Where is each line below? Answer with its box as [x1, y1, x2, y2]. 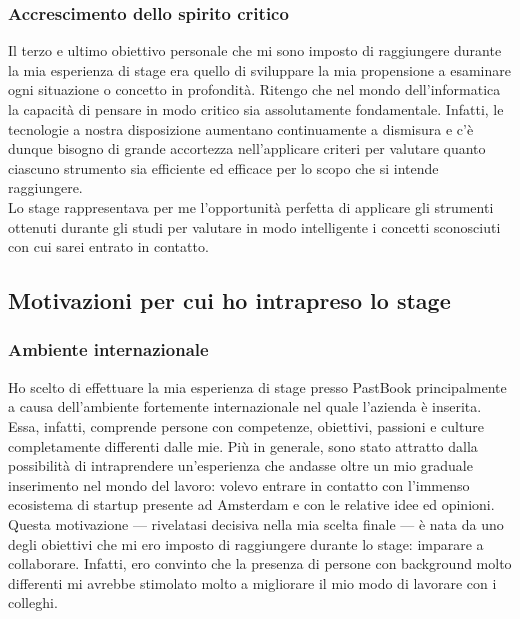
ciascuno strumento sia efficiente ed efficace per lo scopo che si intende [8, 157, 439, 178]
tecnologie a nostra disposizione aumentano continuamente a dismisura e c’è [8, 118, 474, 139]
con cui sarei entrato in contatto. [8, 236, 209, 257]
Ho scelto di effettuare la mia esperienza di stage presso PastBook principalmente [8, 376, 507, 397]
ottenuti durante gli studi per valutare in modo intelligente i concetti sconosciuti [8, 216, 501, 237]
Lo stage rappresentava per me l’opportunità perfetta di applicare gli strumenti [8, 196, 494, 217]
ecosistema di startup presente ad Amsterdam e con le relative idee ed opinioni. [8, 494, 495, 515]
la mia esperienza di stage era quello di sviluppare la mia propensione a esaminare [8, 59, 512, 80]
